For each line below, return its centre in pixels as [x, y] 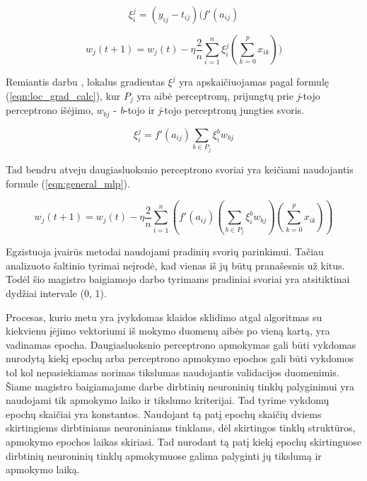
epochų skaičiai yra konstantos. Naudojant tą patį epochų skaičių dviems [164, 413]
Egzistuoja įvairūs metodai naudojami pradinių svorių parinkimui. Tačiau [165, 251]
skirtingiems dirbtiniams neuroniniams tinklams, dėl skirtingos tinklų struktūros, [181, 428]
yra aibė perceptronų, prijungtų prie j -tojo [228, 95]
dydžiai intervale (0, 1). [56, 293]
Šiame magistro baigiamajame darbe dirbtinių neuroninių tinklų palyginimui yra [180, 386]
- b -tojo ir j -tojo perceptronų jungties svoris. [209, 110]
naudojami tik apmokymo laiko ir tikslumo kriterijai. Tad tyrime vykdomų [168, 400]
